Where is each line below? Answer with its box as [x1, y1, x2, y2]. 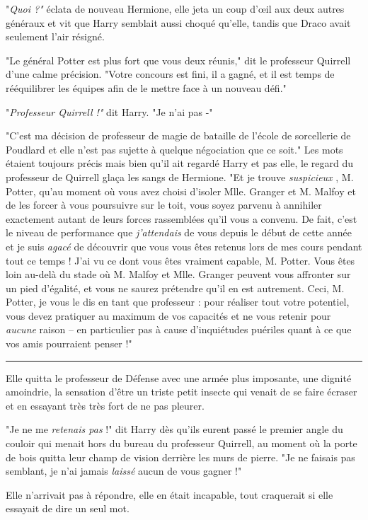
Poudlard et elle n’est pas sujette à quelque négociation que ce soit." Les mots [6, 141, 343, 156]
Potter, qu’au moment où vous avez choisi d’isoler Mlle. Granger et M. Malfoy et [6, 183, 356, 198]
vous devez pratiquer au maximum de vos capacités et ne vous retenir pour [6, 308, 331, 323]
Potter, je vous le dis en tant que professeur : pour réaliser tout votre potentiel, [6, 294, 350, 309]
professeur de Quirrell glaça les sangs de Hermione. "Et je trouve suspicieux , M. [6, 169, 354, 184]
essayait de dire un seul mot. [6, 501, 130, 516]
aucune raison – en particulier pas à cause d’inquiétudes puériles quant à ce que [6, 322, 352, 337]
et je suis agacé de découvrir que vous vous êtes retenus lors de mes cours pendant [6, 238, 362, 253]
